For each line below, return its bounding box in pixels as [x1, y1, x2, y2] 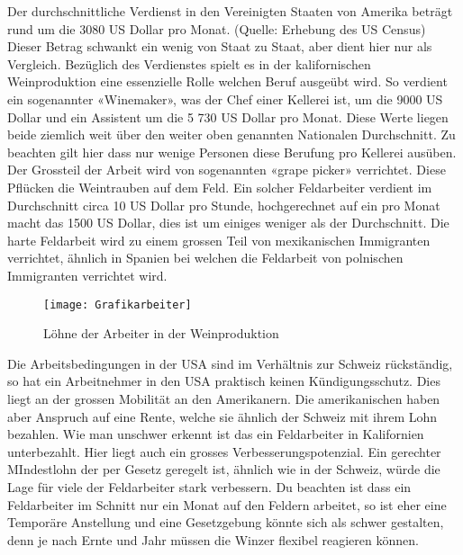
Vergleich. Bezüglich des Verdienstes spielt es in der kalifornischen [7, 54, 371, 73]
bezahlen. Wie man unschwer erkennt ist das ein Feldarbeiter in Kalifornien [7, 425, 424, 443]
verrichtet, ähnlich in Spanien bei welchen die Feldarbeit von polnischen [7, 248, 404, 267]
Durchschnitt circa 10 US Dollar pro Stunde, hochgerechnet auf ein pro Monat [7, 195, 440, 214]
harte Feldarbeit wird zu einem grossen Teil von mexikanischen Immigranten [7, 230, 431, 249]
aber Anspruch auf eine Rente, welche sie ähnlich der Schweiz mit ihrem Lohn [7, 407, 438, 425]
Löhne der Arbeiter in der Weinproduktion [43, 324, 279, 343]
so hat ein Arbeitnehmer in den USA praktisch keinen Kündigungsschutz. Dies [7, 371, 440, 390]
